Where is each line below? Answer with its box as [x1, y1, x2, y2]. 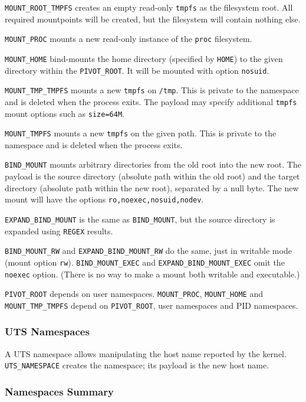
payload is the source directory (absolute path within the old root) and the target [5, 170, 300, 182]
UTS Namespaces [5, 324, 90, 339]
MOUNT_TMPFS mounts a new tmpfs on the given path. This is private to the [5, 127, 277, 139]
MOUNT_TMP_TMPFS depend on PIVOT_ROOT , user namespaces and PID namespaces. [5, 299, 298, 311]
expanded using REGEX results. [5, 224, 113, 237]
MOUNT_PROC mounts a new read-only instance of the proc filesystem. [5, 32, 252, 45]
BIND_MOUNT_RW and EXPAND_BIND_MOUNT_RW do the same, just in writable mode [5, 244, 292, 257]
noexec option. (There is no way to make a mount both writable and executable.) [5, 267, 300, 280]
